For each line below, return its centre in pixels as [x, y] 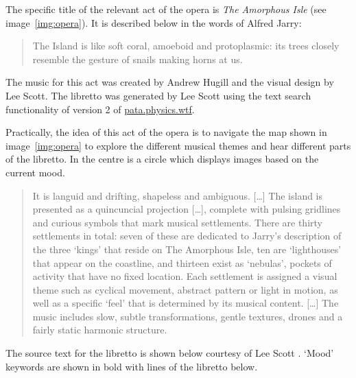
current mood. [35, 172]
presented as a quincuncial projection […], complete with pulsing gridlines [187, 209]
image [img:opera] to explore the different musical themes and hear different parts [178, 145]
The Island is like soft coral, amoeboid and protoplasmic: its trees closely [186, 46]
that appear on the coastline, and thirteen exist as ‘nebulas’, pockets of [182, 262]
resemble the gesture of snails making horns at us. [138, 59]
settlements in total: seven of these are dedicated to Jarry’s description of [187, 236]
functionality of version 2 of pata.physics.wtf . [100, 109]
